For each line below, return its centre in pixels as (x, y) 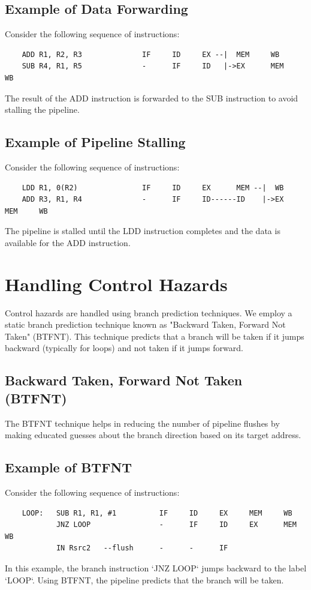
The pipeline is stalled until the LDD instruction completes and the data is (143, 231)
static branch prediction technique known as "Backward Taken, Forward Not (145, 324)
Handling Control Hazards (116, 284)
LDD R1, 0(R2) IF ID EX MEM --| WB (153, 188)
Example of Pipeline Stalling (95, 142)
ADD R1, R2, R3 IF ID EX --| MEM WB (151, 54)
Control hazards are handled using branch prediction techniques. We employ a (149, 312)
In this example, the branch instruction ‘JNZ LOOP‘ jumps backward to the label (156, 567)
